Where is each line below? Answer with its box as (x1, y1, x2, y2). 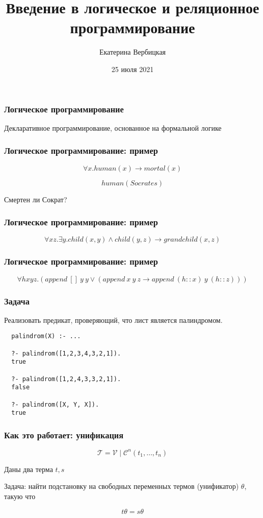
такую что (4, 490, 36, 501)
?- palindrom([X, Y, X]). (11, 401, 99, 408)
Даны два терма (4, 463, 53, 474)
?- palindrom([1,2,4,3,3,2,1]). (11, 375, 121, 383)
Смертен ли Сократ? (4, 194, 67, 204)
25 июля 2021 (111, 63, 154, 74)
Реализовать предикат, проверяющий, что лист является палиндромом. (4, 314, 223, 325)
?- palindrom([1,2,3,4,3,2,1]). (11, 349, 121, 357)
